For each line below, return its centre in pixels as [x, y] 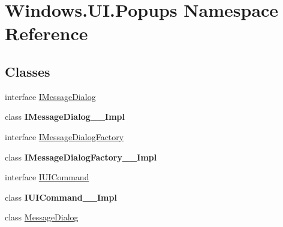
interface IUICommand [47, 177]
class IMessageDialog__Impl [65, 116]
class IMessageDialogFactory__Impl [81, 157]
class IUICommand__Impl [61, 197]
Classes [28, 71]
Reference [46, 33]
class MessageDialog [42, 217]
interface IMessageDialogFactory [64, 136]
